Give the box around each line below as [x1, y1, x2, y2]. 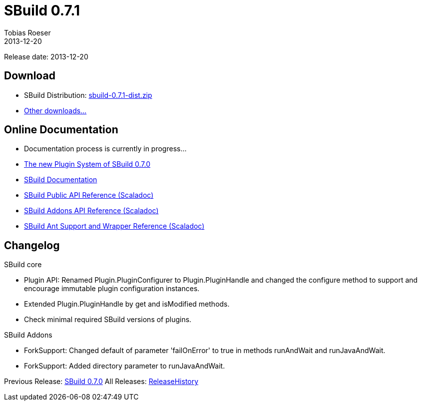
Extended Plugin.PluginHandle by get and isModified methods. [24, 300, 230, 309]
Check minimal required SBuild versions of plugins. [24, 315, 192, 324]
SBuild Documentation [24, 175, 97, 184]
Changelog [4, 239, 60, 252]
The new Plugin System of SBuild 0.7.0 [24, 160, 151, 169]
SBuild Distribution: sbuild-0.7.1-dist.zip [24, 90, 152, 99]
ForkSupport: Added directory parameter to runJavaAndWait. [24, 362, 225, 371]
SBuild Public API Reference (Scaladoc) [24, 191, 154, 200]
